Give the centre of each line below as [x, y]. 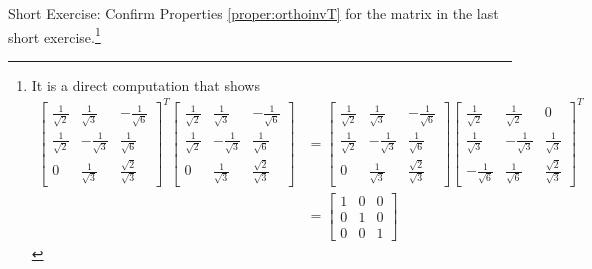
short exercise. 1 [54, 35]
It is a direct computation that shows [145, 84]
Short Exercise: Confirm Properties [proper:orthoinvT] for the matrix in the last [253, 13]
